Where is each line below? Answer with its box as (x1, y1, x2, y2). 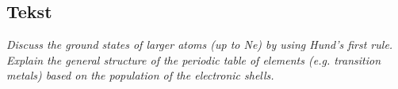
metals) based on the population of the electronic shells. (6, 67, 274, 83)
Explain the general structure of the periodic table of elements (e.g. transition (6, 51, 381, 68)
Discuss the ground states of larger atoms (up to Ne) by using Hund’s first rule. (6, 36, 393, 53)
